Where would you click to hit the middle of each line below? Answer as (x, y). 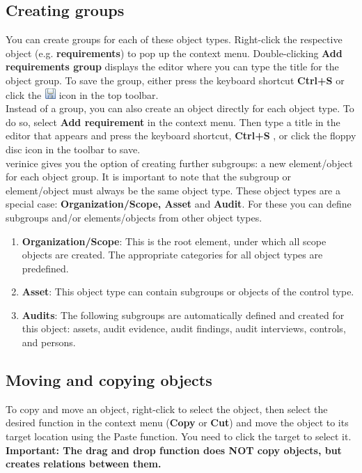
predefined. (45, 268)
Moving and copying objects (109, 380)
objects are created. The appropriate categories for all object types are (172, 255)
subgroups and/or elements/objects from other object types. (134, 217)
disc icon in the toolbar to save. (73, 149)
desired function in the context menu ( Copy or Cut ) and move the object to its (177, 422)
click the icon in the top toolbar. (82, 94)
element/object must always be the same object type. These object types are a (173, 190)
